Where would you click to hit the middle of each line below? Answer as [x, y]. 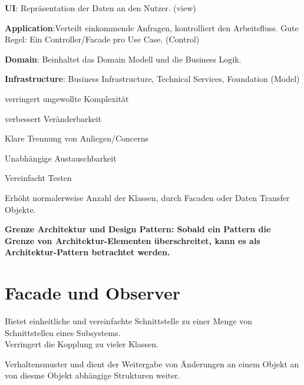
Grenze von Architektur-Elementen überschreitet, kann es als [133, 240]
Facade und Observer [92, 293]
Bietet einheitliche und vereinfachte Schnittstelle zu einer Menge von [128, 321]
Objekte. [20, 209]
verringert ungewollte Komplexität [67, 98]
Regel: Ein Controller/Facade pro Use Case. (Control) [102, 39]
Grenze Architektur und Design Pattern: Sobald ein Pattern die [138, 229]
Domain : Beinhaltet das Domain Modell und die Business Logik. [123, 59]
